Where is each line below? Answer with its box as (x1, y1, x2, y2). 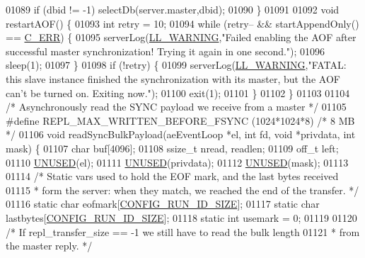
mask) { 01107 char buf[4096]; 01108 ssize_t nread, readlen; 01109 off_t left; (6, 140, 339, 155)
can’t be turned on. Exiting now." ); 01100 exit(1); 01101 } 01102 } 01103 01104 (6, 85, 350, 100)
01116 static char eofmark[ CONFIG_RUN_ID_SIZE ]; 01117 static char (6, 196, 320, 211)
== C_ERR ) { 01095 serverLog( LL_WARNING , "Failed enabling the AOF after (6, 30, 357, 45)
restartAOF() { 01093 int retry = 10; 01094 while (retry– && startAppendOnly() (6, 16, 359, 30)
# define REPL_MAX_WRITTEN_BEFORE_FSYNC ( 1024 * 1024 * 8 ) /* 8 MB (6, 113, 355, 128)
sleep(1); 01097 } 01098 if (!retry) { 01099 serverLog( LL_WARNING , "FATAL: (6, 57, 347, 72)
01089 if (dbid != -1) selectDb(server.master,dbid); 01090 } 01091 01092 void (6, 2, 340, 16)
